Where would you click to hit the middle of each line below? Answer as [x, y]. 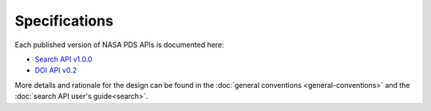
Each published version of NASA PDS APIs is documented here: [119, 45]
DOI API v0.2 [56, 70]
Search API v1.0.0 [63, 59]
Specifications [64, 21]
